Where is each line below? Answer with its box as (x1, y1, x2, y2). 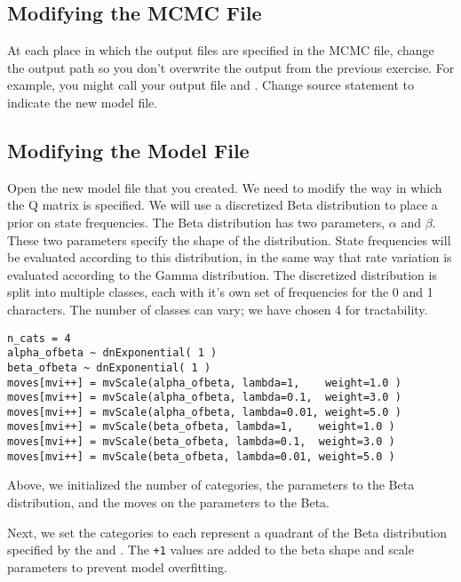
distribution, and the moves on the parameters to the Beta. (7, 493, 330, 512)
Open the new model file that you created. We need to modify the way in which (7, 178, 442, 196)
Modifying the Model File (7, 136, 250, 163)
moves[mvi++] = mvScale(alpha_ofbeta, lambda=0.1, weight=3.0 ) (7, 391, 401, 404)
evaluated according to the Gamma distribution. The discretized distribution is (7, 265, 437, 283)
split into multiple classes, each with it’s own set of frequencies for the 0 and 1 (7, 283, 433, 301)
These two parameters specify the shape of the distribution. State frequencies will (7, 230, 451, 249)
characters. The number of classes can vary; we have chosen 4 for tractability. (7, 299, 428, 318)
